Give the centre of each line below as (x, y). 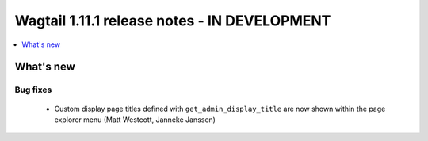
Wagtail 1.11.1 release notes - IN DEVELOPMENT (173, 21)
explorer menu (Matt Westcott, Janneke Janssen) (135, 120)
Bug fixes (33, 90)
